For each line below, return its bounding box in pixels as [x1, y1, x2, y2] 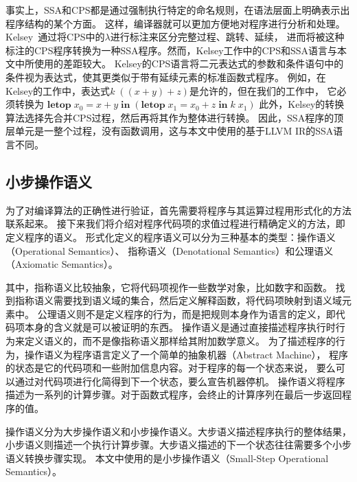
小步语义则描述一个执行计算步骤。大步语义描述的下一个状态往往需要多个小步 [5, 437, 352, 452]
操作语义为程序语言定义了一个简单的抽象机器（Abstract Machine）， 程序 [24, 347, 349, 361]
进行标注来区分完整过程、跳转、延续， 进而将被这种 [110, 30, 345, 44]
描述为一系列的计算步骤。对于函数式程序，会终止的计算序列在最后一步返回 [5, 387, 342, 402]
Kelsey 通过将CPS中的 [5, 30, 105, 44]
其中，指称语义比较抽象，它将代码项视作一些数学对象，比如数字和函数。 [5, 279, 332, 294]
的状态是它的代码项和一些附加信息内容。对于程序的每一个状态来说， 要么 [5, 360, 336, 375]
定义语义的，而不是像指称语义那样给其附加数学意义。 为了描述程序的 [24, 334, 336, 348]
